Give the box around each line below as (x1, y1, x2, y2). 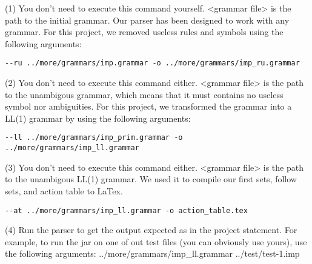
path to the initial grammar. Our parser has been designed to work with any (5, 13, 290, 26)
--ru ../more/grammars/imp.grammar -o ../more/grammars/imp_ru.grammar (5, 59, 300, 68)
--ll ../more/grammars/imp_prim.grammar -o (5, 133, 183, 142)
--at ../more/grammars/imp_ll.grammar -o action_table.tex (5, 206, 248, 215)
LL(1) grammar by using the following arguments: (5, 111, 191, 124)
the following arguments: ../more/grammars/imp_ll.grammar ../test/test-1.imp (5, 247, 300, 260)
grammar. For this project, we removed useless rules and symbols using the (5, 25, 284, 38)
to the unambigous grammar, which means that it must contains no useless (5, 88, 284, 101)
